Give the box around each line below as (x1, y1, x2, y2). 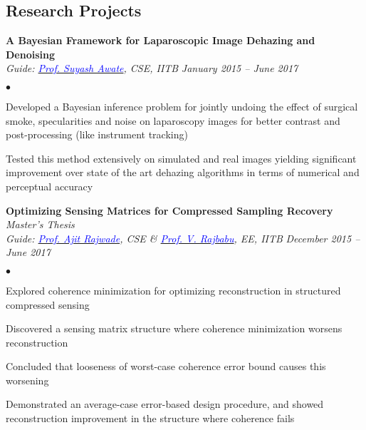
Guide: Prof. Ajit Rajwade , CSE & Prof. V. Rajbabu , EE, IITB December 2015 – (6, 230, 360, 245)
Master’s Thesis (6, 217, 75, 232)
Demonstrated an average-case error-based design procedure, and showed (6, 396, 324, 411)
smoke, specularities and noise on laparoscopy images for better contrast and (6, 113, 340, 128)
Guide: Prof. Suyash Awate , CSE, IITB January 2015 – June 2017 (6, 61, 298, 76)
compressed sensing (6, 297, 90, 312)
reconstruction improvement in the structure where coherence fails (6, 411, 295, 426)
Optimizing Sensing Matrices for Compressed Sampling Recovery (6, 203, 333, 217)
